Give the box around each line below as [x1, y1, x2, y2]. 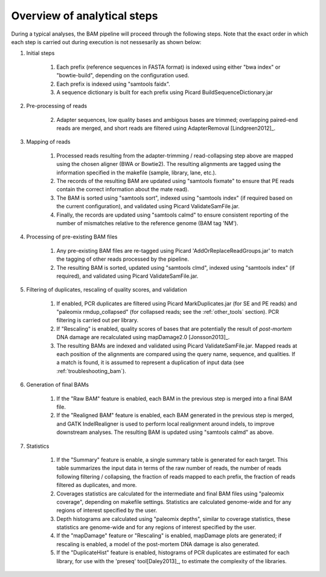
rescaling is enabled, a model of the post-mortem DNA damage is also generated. [56, 540, 260, 547]
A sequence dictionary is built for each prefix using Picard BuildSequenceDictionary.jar [56, 88, 273, 96]
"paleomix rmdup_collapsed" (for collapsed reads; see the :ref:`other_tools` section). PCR [56, 308, 280, 316]
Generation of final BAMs [26, 381, 89, 389]
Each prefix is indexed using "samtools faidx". [56, 80, 170, 88]
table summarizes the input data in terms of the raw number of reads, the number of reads [56, 465, 282, 472]
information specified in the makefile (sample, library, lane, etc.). [56, 169, 217, 176]
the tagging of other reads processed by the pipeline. [56, 255, 190, 263]
